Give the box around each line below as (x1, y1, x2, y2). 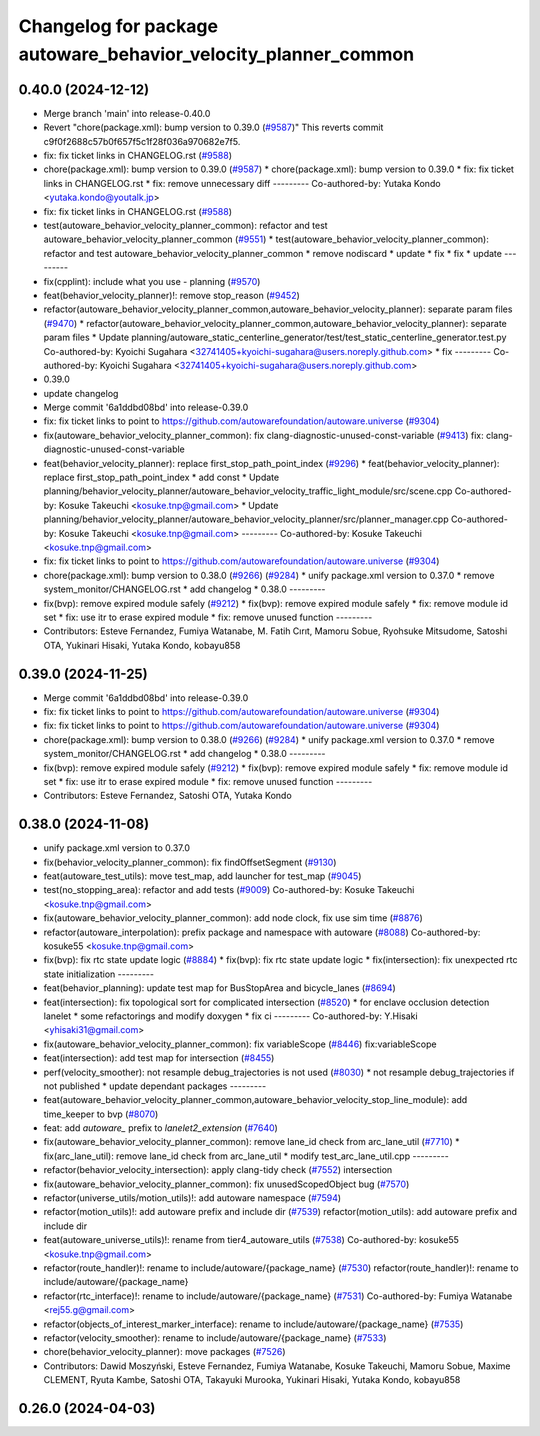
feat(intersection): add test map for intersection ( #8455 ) (43, 1052, 275, 1064)
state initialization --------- (43, 968, 155, 980)
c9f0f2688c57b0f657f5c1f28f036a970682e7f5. (43, 135, 241, 147)
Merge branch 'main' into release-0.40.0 (43, 107, 211, 119)
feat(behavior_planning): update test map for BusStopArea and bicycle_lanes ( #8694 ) (43, 982, 397, 994)
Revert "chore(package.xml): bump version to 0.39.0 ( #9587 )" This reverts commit (43, 121, 384, 134)
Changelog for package (18, 15, 219, 37)
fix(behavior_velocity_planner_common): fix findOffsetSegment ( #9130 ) (43, 856, 337, 868)
